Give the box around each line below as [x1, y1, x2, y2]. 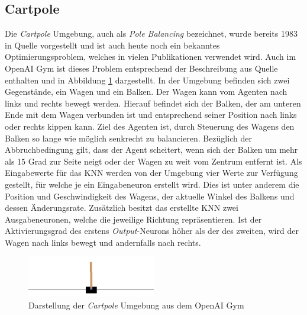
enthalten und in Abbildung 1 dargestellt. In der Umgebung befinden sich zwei [5, 73, 290, 86]
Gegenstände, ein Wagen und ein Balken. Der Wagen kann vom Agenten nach [5, 85, 287, 98]
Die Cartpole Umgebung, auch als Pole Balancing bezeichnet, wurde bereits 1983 [5, 27, 298, 40]
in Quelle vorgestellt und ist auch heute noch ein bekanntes [5, 38, 220, 51]
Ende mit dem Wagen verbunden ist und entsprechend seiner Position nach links [5, 108, 297, 121]
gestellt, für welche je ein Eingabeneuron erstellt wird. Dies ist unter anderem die [5, 178, 299, 190]
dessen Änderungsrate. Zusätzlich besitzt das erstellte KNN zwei [5, 201, 238, 214]
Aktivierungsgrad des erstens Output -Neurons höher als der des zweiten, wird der [5, 224, 299, 237]
